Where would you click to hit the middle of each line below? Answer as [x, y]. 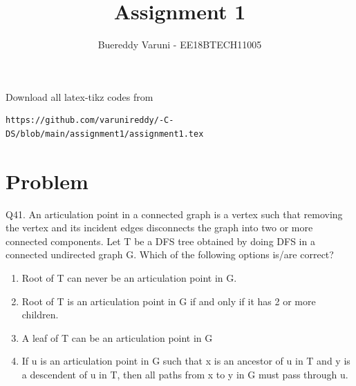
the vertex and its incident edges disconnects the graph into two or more [159, 228]
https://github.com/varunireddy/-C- [90, 120]
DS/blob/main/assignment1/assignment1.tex [105, 134]
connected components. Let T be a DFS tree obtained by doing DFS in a [160, 241]
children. [40, 315]
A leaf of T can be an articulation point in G [117, 337]
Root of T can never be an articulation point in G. [129, 278]
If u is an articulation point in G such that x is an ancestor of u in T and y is [186, 361]
